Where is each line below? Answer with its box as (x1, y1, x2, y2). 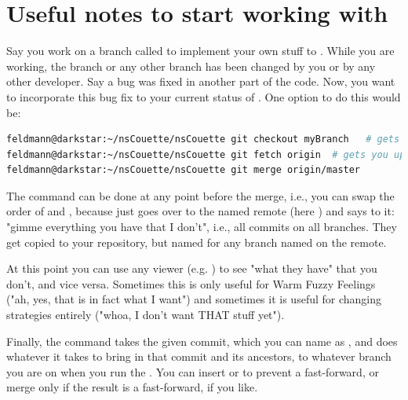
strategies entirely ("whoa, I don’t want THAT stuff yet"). (6, 306, 285, 323)
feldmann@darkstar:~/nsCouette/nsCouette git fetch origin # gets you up (6, 149, 406, 160)
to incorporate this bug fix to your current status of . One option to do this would (6, 88, 401, 105)
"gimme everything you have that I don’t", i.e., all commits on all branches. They (6, 218, 397, 235)
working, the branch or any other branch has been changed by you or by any (6, 57, 376, 74)
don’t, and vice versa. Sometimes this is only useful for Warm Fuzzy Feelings (6, 275, 376, 292)
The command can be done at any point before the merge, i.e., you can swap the (6, 187, 395, 204)
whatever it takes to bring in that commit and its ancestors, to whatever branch (6, 348, 392, 365)
